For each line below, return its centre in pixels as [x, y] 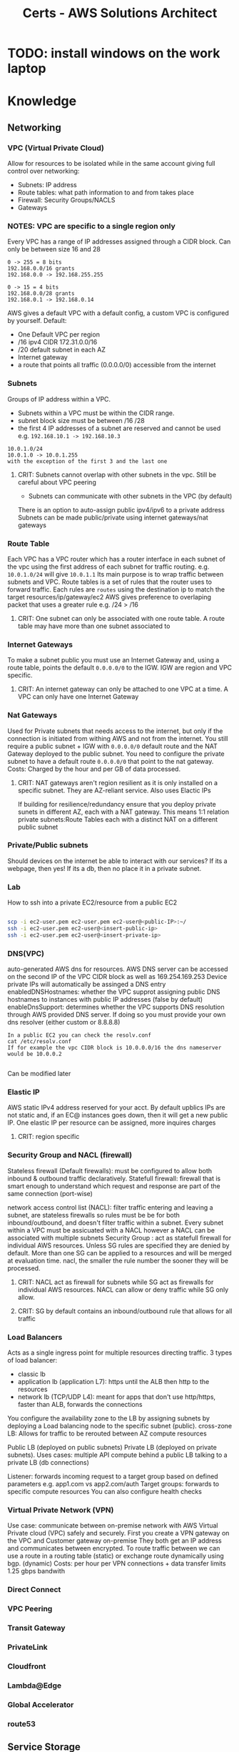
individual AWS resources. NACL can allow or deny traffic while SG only [123, 1289]
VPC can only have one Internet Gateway [78, 697]
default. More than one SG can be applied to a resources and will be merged [119, 1253]
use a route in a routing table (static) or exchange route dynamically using [116, 1556]
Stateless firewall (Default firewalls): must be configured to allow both [110, 1170]
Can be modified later [39, 1074]
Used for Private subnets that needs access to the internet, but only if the [115, 731]
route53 [21, 1723]
